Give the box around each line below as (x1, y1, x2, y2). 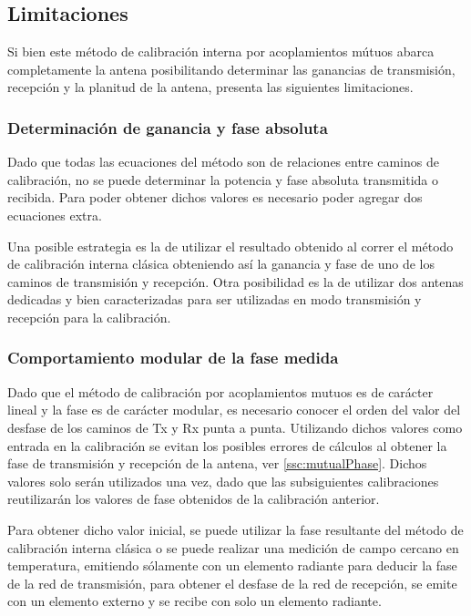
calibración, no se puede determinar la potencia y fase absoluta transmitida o (7, 169, 438, 189)
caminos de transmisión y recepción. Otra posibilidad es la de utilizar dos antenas (7, 272, 464, 291)
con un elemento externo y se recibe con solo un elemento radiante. (7, 591, 382, 611)
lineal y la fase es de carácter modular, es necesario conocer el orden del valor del (7, 400, 461, 419)
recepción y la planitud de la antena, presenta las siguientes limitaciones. (7, 77, 414, 97)
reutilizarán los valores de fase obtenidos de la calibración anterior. (7, 489, 380, 508)
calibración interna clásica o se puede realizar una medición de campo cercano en (7, 538, 459, 557)
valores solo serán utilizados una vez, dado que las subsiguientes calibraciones (7, 471, 439, 490)
